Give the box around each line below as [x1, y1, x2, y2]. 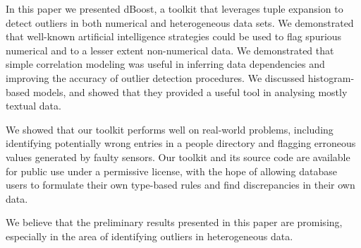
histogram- [307, 70, 355, 85]
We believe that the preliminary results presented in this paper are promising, [6, 215, 343, 230]
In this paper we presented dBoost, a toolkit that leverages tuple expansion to [6, 1, 343, 16]
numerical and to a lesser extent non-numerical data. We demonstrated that [6, 42, 334, 57]
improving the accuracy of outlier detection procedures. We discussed [6, 70, 305, 85]
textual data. [6, 98, 61, 113]
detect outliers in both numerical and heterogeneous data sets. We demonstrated [6, 15, 354, 30]
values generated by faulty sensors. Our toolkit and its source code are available [6, 149, 350, 164]
